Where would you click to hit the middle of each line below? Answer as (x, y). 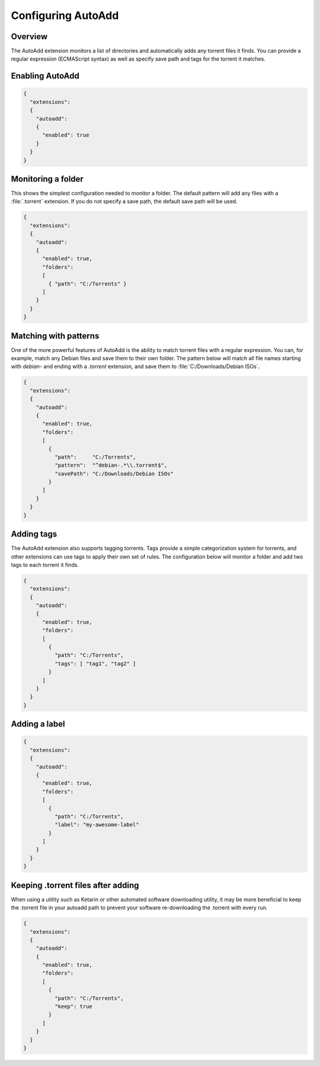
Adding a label (38, 724)
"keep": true (73, 1007)
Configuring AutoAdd (65, 15)
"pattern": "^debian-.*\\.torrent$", (111, 465)
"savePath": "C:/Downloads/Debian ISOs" (114, 474)
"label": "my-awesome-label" (97, 825)
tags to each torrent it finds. (45, 564)
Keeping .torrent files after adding (75, 885)
